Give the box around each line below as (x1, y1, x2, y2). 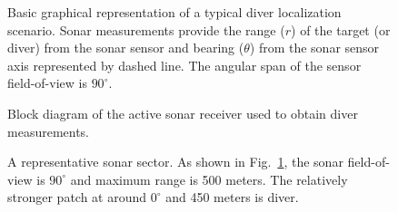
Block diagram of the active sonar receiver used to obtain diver (7, 103, 358, 122)
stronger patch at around (7, 188, 147, 207)
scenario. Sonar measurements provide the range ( (7, 20, 285, 39)
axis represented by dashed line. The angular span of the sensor (7, 55, 362, 74)
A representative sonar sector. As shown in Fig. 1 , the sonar (7, 152, 343, 171)
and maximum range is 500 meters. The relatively (70, 169, 348, 188)
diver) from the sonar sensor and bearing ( (7, 38, 244, 57)
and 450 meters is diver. (165, 188, 299, 207)
